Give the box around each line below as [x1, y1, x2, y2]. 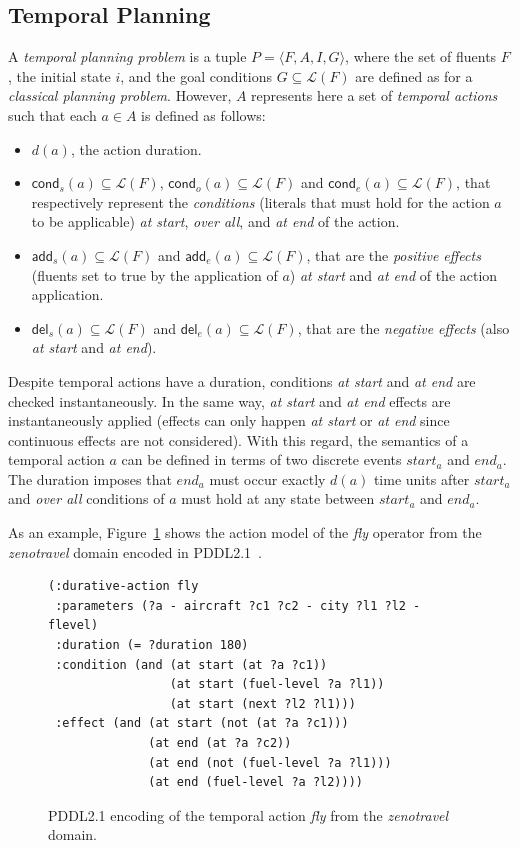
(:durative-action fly [48, 579, 199, 594]
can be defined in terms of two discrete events [121, 449, 402, 470]
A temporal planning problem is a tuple [8, 46, 247, 67]
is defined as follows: [141, 104, 266, 125]
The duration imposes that [8, 468, 172, 489]
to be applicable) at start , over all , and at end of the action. [31, 211, 400, 232]
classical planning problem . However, [8, 85, 232, 106]
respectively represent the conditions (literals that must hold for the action [31, 191, 490, 212]
